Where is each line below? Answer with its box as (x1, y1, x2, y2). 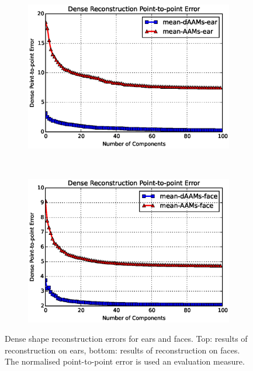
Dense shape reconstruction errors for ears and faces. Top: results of (5, 332, 248, 345)
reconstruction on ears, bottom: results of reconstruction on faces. (5, 344, 240, 356)
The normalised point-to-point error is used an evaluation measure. (5, 355, 245, 367)
